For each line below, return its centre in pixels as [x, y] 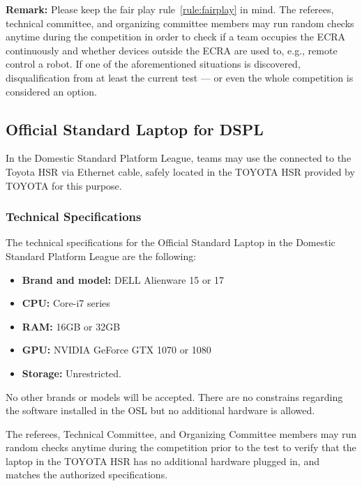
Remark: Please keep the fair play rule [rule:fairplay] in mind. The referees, [170, 9]
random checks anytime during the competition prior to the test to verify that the [181, 447]
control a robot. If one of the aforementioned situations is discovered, [153, 64]
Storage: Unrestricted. [71, 373]
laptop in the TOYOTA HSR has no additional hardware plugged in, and [163, 461]
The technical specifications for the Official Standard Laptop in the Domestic [171, 242]
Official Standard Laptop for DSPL [135, 129]
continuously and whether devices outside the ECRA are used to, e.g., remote [172, 50]
